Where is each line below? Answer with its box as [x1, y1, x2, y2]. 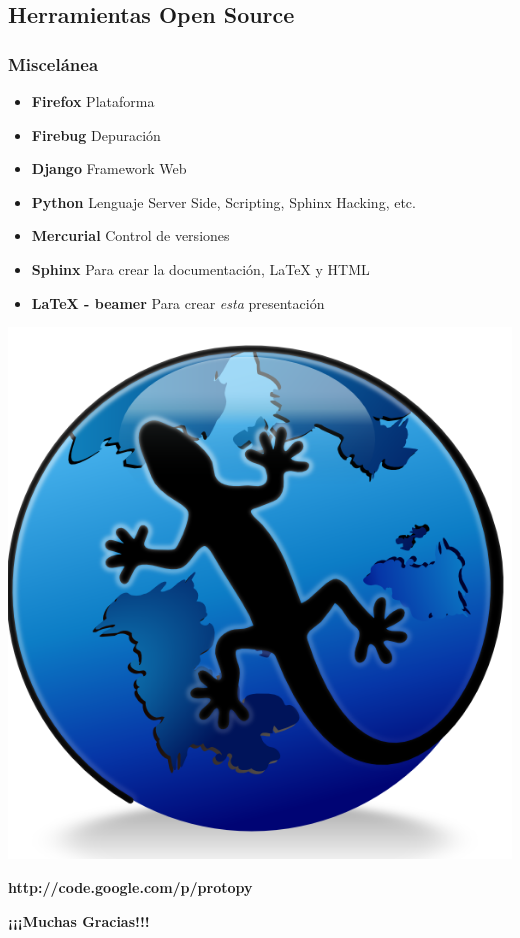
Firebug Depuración [31, 124, 161, 145]
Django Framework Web [31, 158, 187, 179]
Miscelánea [8, 51, 99, 76]
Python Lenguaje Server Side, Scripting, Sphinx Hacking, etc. [31, 191, 416, 212]
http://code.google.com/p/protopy [8, 876, 253, 897]
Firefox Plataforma [31, 91, 155, 111]
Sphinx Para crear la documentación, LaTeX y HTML [31, 258, 370, 279]
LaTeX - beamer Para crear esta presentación [31, 292, 325, 313]
